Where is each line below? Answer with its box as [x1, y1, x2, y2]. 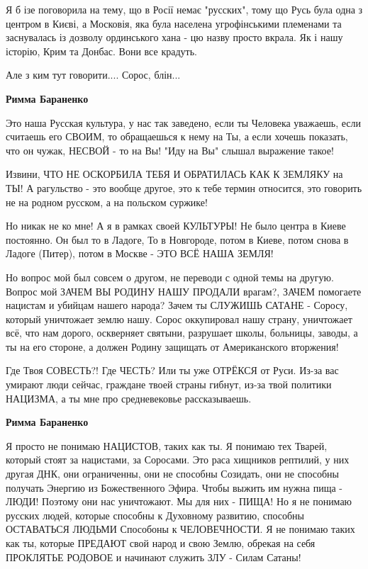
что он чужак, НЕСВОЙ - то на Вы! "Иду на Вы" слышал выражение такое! [6, 142, 334, 157]
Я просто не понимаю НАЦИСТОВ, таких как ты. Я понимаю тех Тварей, [6, 438, 328, 453]
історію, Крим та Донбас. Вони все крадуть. [6, 43, 197, 58]
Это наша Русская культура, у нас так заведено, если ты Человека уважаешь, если [6, 115, 362, 130]
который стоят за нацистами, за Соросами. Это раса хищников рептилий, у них [6, 452, 350, 467]
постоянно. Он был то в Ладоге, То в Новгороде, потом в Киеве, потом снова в [6, 232, 349, 247]
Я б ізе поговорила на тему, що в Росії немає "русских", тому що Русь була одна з [6, 2, 363, 16]
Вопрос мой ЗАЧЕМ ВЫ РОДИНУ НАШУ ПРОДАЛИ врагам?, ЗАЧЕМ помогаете [6, 283, 362, 298]
